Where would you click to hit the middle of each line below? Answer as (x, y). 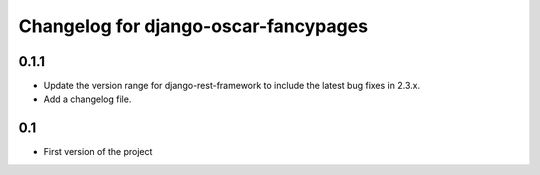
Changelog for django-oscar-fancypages (193, 26)
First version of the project (98, 152)
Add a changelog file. (87, 99)
